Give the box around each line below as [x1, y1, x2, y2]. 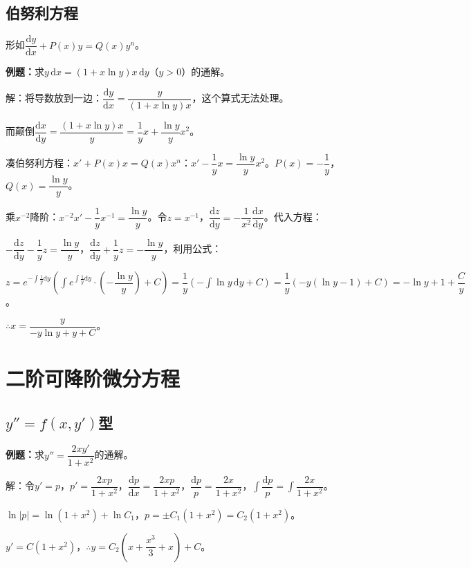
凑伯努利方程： [6, 155, 73, 170]
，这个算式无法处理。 [192, 91, 289, 105]
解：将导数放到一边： [6, 91, 102, 105]
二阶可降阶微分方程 [6, 364, 181, 392]
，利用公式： [163, 241, 222, 256]
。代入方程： [264, 209, 322, 224]
